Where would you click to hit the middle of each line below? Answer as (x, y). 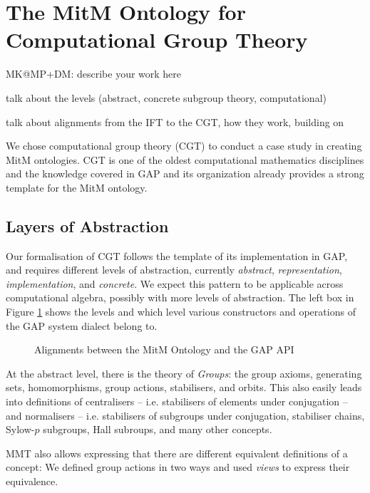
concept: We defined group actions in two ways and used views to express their (178, 467)
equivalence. (32, 481)
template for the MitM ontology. (77, 187)
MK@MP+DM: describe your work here (94, 74)
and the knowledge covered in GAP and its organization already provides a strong (185, 173)
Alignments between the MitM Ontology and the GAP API (164, 349)
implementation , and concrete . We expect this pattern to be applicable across (175, 283)
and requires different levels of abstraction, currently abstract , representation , (174, 270)
